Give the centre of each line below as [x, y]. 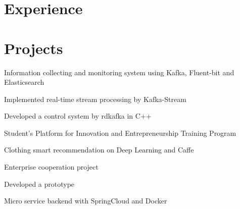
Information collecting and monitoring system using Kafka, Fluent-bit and [119, 72]
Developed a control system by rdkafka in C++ [78, 116]
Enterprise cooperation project [51, 167]
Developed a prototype [39, 184]
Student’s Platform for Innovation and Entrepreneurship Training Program [120, 133]
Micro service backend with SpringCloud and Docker [86, 201]
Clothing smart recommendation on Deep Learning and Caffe [99, 150]
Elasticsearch [24, 82]
